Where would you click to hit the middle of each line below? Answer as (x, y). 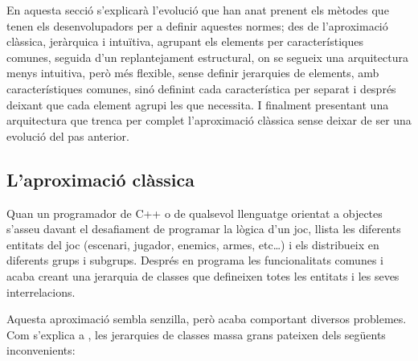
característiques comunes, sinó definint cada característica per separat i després (201, 88)
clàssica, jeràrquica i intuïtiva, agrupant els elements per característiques (185, 41)
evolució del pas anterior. (68, 135)
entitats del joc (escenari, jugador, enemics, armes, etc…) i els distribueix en (193, 244)
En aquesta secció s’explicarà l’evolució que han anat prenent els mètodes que (198, 10)
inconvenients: (41, 350)
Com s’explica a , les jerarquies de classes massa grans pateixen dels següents (196, 334)
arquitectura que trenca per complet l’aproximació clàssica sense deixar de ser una (209, 120)
